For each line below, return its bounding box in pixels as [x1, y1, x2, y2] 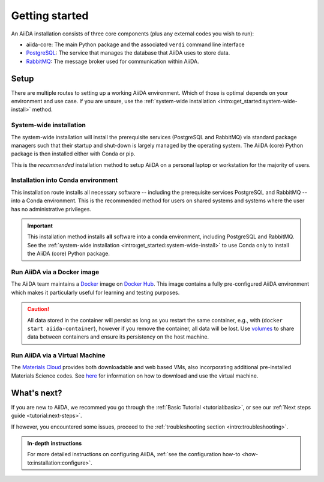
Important [27, 222, 53, 229]
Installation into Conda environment [11, 176, 118, 184]
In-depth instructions [27, 439, 82, 447]
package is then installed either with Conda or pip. [11, 150, 136, 157]
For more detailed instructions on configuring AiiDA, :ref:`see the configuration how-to [27, 451, 241, 458]
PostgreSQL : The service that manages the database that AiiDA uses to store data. [26, 49, 230, 56]
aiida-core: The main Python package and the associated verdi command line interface [26, 41, 245, 48]
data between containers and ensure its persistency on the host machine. [27, 333, 209, 340]
